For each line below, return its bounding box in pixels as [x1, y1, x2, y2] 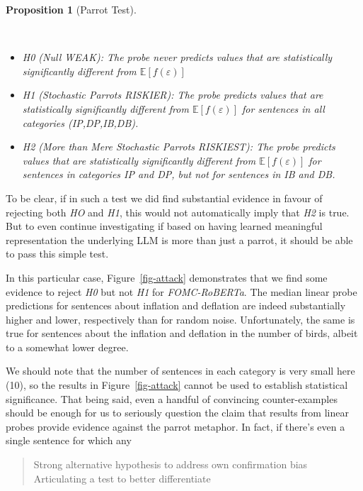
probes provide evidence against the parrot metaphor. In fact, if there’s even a [6, 419, 345, 434]
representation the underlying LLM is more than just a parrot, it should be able [6, 232, 353, 247]
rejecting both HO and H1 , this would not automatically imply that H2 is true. [6, 204, 350, 219]
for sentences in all [242, 101, 325, 116]
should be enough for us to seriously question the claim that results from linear [6, 405, 349, 420]
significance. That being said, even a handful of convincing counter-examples [6, 391, 338, 406]
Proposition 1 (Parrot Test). [6, 2, 137, 16]
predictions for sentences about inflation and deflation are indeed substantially [6, 298, 346, 313]
